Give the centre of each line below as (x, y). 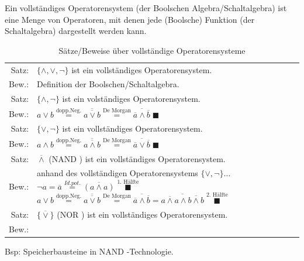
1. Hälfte (128, 182)
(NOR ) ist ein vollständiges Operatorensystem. (142, 214)
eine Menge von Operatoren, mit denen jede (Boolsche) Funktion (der (130, 19)
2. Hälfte (217, 195)
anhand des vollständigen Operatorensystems (118, 173)
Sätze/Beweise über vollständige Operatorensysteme (152, 50)
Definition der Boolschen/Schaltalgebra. (108, 84)
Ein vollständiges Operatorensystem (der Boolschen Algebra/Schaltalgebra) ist (146, 8)
